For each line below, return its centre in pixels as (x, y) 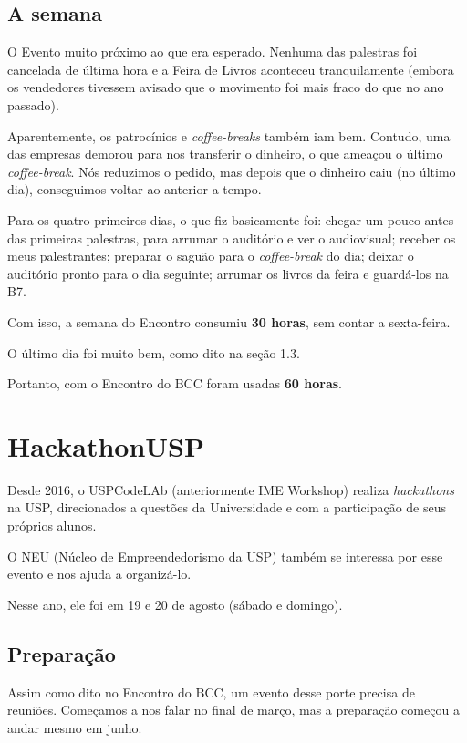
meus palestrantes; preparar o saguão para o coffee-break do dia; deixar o (211, 256)
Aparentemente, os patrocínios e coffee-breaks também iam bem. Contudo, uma (229, 135)
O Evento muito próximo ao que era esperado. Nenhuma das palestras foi (213, 52)
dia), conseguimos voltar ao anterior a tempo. (135, 189)
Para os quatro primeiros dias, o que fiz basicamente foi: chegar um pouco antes (231, 219)
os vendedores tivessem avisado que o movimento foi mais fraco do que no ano (226, 87)
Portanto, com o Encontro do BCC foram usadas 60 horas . (175, 383)
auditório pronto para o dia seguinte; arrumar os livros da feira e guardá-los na (228, 273)
